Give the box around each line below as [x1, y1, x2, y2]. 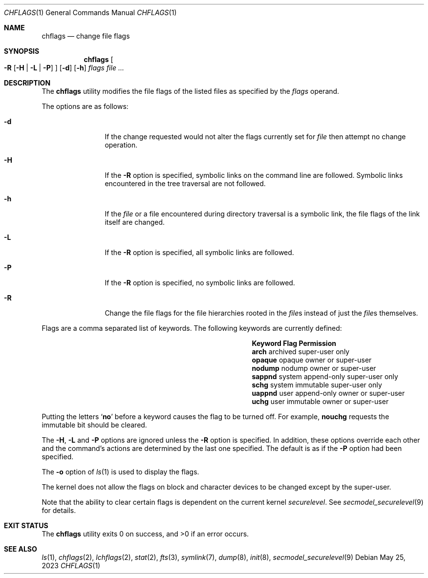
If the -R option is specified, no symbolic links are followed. [105, 278, 295, 287]
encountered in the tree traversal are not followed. [105, 179, 266, 188]
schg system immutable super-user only [252, 381, 382, 389]
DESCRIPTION [4, 79, 51, 87]
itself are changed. [105, 218, 165, 226]
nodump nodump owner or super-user [252, 364, 376, 372]
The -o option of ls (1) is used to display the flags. [42, 468, 199, 476]
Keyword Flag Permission [252, 339, 336, 347]
